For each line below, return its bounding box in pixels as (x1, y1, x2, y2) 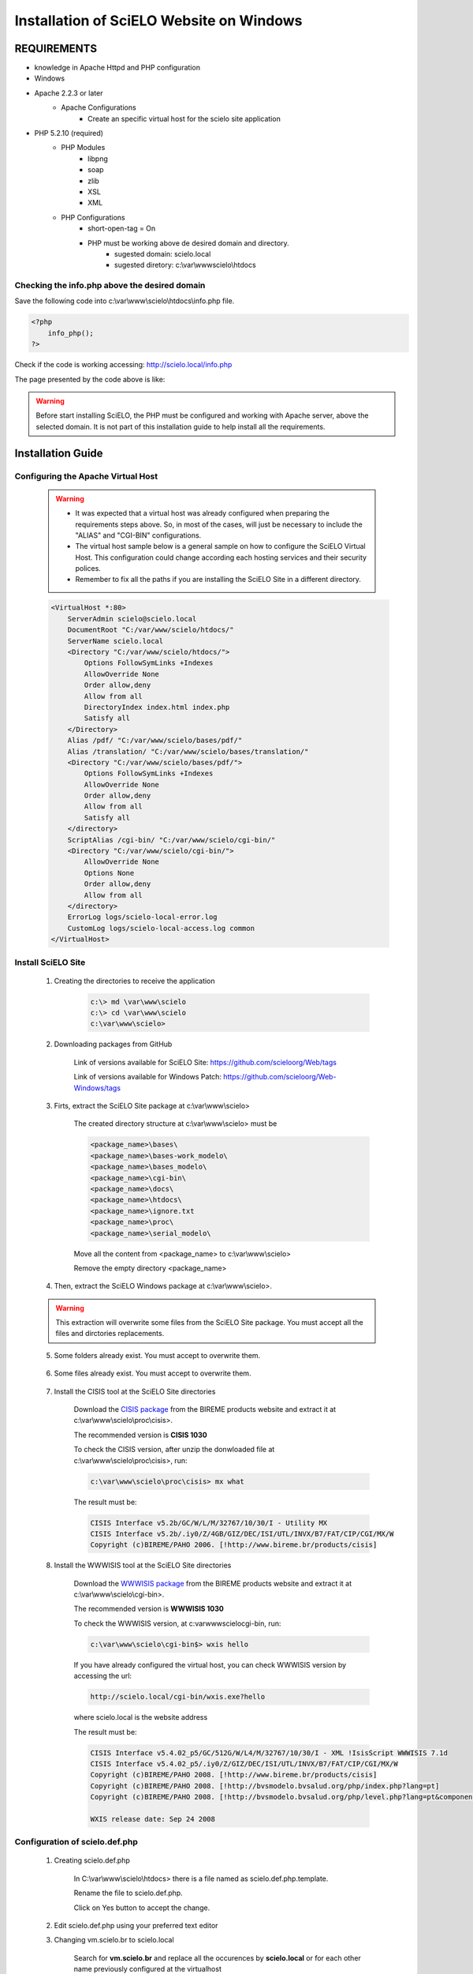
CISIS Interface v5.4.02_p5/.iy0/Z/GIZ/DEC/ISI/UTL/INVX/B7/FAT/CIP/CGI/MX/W (90, 1759, 398, 1768)
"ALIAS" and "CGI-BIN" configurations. (75, 530, 202, 540)
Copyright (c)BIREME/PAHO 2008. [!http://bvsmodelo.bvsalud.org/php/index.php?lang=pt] (90, 1781, 440, 1790)
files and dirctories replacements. (55, 1329, 165, 1338)
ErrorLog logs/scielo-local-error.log (67, 913, 218, 921)
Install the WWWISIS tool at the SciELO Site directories (54, 1560, 232, 1571)
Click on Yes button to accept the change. (73, 1903, 210, 1912)
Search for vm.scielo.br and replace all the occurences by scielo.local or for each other (73, 1953, 362, 1962)
